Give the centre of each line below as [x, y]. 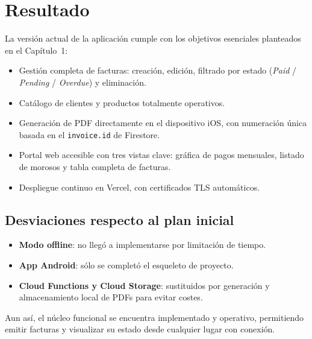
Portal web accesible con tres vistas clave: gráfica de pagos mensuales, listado [161, 155]
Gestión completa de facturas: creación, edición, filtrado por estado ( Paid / [158, 70]
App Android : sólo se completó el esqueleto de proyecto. [126, 265]
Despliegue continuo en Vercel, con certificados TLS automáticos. [139, 187]
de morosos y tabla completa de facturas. [95, 166]
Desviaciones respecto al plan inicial [120, 219]
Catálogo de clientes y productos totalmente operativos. [122, 102]
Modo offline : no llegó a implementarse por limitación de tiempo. [142, 245]
